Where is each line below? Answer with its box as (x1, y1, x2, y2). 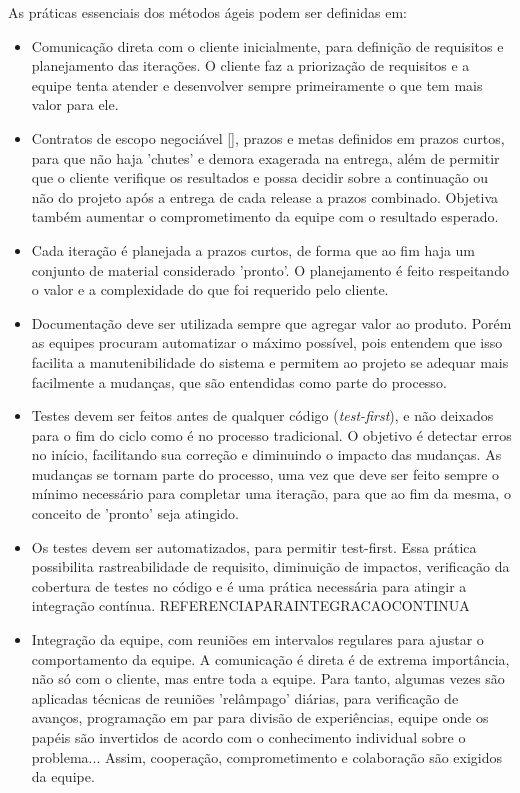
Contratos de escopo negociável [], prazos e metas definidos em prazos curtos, (31, 127, 505, 148)
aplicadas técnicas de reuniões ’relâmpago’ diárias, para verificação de (31, 687, 459, 708)
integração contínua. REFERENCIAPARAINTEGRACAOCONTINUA (31, 595, 470, 616)
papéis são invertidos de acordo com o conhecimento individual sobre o (31, 727, 466, 747)
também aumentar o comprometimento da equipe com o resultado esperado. (31, 206, 499, 227)
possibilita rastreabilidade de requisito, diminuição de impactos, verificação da (31, 556, 510, 577)
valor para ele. (31, 94, 119, 115)
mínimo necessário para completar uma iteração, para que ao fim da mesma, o (31, 483, 511, 504)
